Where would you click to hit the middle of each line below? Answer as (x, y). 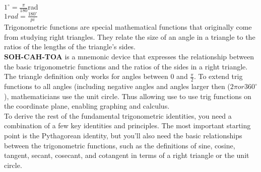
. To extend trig (218, 76)
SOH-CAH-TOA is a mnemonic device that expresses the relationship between (129, 56)
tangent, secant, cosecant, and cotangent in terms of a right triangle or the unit (127, 155)
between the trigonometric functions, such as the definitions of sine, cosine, (120, 145)
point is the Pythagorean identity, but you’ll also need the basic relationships (123, 135)
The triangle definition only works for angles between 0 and (96, 76)
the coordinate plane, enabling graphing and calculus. (87, 106)
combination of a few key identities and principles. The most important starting (127, 125)
